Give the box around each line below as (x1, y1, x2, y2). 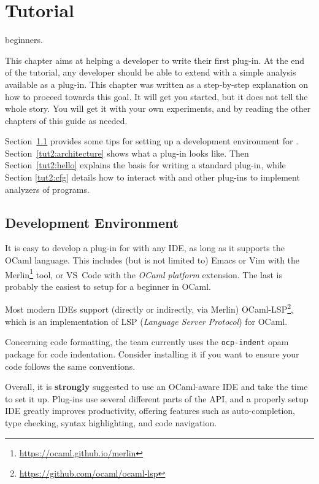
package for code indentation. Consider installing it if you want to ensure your (5, 347, 299, 360)
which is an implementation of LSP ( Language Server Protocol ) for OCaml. (5, 314, 288, 327)
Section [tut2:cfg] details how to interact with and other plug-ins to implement (5, 171, 300, 184)
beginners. (5, 33, 43, 46)
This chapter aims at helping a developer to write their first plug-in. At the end (5, 53, 305, 66)
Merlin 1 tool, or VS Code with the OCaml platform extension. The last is (5, 266, 282, 281)
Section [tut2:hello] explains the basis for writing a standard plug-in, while (5, 158, 286, 171)
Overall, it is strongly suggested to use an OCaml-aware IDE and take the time (5, 380, 308, 393)
